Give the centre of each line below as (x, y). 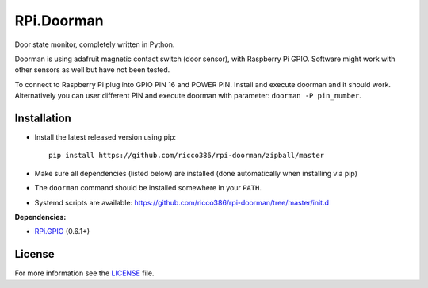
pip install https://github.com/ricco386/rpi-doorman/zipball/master (187, 156)
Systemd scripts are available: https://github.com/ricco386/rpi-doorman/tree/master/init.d (182, 202)
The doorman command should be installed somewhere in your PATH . (148, 188)
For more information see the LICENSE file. (84, 273)
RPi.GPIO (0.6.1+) (62, 232)
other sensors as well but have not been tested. (92, 70)
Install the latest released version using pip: (105, 137)
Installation (43, 118)
